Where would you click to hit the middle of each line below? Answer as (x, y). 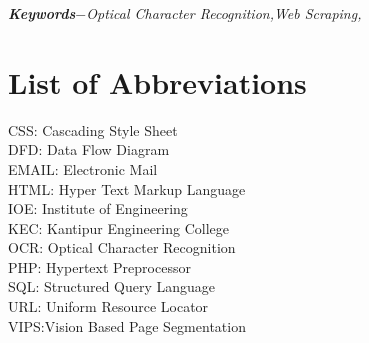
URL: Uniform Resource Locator (108, 306)
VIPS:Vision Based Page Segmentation (127, 325)
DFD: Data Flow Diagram (89, 149)
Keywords (42, 13)
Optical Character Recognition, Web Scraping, (224, 13)
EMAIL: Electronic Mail (83, 168)
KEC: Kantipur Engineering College (119, 227)
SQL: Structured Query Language (112, 286)
